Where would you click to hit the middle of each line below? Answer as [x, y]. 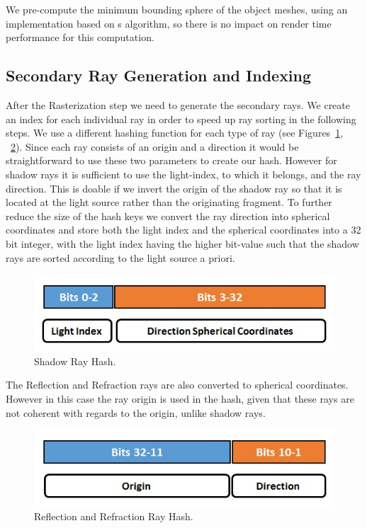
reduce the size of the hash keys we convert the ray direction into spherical [168, 216]
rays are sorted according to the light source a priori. [120, 257]
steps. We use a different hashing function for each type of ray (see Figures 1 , [175, 133]
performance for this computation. [80, 37]
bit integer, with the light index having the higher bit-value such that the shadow [182, 243]
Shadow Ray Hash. [75, 361]
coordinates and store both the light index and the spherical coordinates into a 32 [183, 230]
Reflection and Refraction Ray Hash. [114, 516]
